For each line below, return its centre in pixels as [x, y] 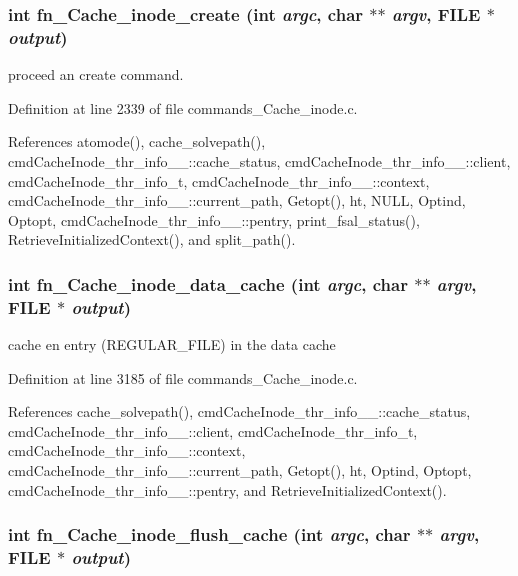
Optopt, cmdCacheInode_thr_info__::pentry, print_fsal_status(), [214, 219]
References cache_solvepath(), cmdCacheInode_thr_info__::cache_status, [239, 411]
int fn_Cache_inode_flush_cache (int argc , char [209, 534]
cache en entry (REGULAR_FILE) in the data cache [172, 344]
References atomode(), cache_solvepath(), [137, 141]
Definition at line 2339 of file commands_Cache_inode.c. [183, 107]
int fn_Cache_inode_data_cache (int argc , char [208, 283]
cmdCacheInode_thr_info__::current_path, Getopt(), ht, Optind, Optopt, [240, 470]
